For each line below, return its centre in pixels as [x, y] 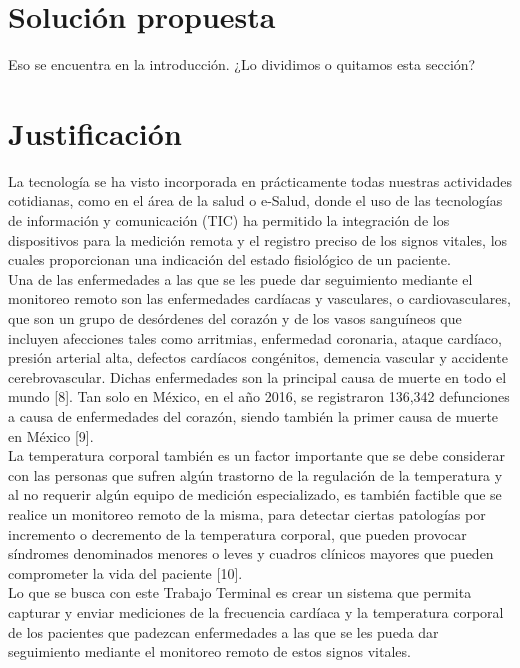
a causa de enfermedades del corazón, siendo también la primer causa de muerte [253, 415]
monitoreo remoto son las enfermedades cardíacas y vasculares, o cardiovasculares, [259, 298]
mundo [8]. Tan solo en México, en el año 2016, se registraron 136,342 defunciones [259, 396]
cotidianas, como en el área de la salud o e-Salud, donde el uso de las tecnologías [255, 200]
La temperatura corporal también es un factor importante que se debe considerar [256, 455]
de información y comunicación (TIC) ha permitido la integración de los [229, 220]
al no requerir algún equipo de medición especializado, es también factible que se [255, 494]
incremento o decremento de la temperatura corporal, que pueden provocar [237, 533]
